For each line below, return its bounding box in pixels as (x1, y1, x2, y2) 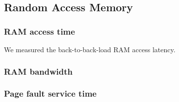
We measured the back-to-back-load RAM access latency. (4, 44, 176, 54)
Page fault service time (4, 87, 97, 100)
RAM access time (4, 25, 75, 37)
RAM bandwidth (4, 65, 73, 77)
